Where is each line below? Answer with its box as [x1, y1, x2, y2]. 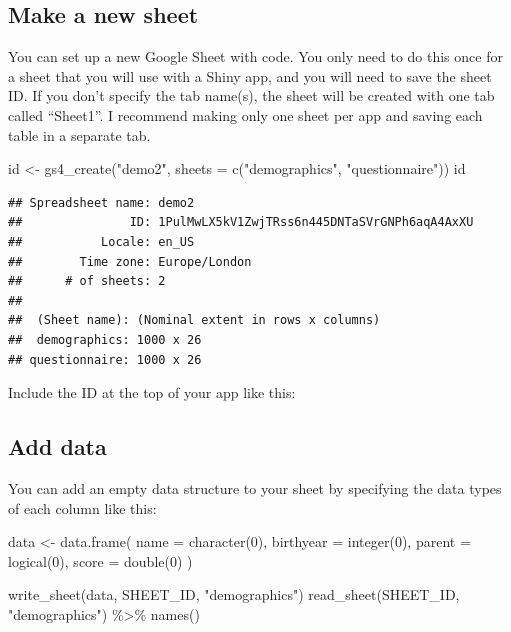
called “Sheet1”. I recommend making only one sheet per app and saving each [8, 104, 483, 125]
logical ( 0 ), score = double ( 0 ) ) [8, 550, 193, 571]
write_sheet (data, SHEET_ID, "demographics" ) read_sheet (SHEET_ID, [8, 584, 460, 605]
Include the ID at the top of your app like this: [8, 382, 296, 403]
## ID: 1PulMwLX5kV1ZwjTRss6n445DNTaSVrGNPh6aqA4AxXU [8, 215, 474, 230]
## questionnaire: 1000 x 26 [8, 352, 202, 367]
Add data [8, 431, 107, 462]
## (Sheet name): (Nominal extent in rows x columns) [8, 313, 381, 328]
